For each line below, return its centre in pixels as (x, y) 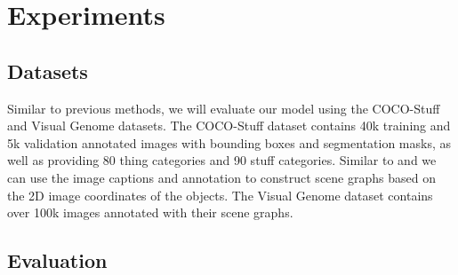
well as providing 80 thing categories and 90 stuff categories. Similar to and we (222, 160)
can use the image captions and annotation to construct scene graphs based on (221, 177)
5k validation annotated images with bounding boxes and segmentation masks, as (229, 142)
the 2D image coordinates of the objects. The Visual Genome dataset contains (220, 195)
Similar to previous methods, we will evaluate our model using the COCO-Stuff (224, 108)
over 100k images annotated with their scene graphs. (150, 212)
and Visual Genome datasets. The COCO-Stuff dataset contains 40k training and (229, 126)
